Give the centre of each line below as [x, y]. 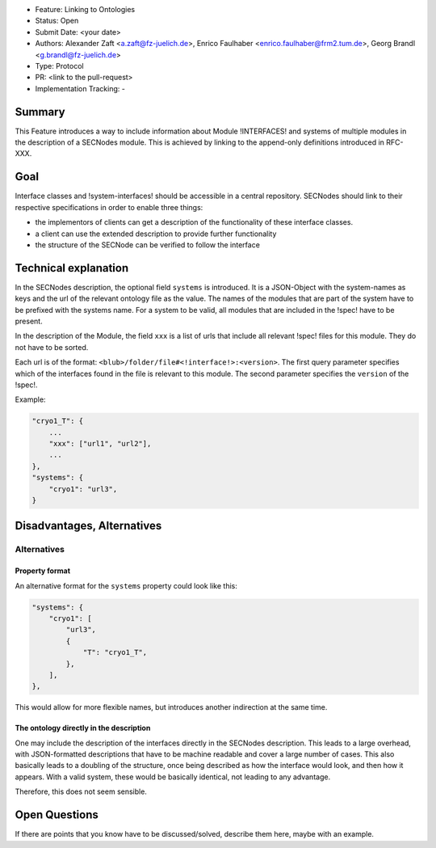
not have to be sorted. [52, 347]
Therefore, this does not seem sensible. [81, 791]
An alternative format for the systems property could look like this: [126, 585]
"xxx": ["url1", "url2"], [100, 444]
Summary [40, 112]
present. [29, 321]
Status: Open [57, 21]
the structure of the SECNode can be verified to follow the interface [147, 245]
